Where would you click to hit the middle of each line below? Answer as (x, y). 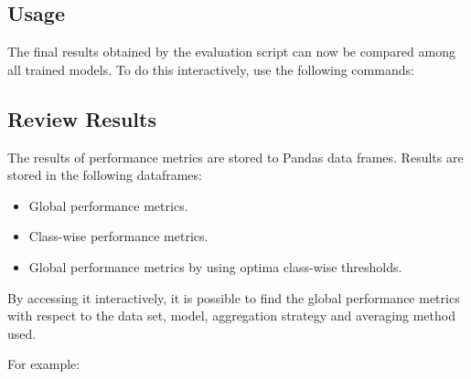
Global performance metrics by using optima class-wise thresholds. (215, 266)
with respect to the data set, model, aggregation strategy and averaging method (231, 316)
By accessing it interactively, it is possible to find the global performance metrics (234, 297)
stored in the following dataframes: (105, 175)
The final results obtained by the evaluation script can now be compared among (231, 52)
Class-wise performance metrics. (118, 236)
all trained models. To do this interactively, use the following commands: (211, 69)
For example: (44, 364)
